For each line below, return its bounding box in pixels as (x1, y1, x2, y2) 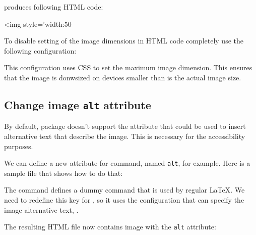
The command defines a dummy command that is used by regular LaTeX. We (4, 184, 245, 195)
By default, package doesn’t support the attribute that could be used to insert (4, 121, 246, 131)
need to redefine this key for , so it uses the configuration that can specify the (4, 194, 244, 205)
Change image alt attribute (4, 97, 151, 112)
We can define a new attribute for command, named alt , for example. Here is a (4, 158, 250, 168)
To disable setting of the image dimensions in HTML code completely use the (4, 35, 243, 46)
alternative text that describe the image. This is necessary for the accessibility (4, 130, 245, 141)
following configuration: (4, 45, 77, 56)
